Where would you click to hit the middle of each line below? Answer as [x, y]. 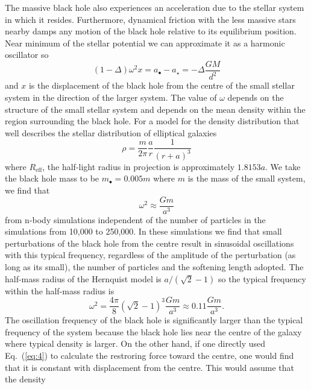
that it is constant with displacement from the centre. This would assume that [150, 367]
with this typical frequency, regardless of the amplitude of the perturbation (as [150, 255]
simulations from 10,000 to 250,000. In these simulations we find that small [143, 231]
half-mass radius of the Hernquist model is [83, 278]
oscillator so [27, 55]
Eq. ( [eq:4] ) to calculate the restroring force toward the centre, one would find [149, 355]
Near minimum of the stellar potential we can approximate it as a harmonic [145, 43]
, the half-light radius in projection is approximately [139, 166]
